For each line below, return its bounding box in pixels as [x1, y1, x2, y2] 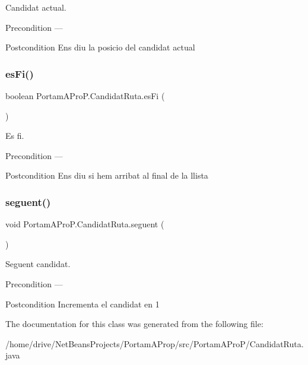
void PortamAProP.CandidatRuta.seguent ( [5, 218, 164, 230]
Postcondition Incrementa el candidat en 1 [5, 297, 160, 310]
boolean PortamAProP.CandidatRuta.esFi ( [5, 90, 165, 101]
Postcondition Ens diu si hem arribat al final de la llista [5, 169, 208, 182]
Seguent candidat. [5, 258, 71, 270]
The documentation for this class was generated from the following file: [5, 318, 263, 330]
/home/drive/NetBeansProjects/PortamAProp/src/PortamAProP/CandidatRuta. [5, 337, 304, 350]
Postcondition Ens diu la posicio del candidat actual [5, 41, 195, 53]
